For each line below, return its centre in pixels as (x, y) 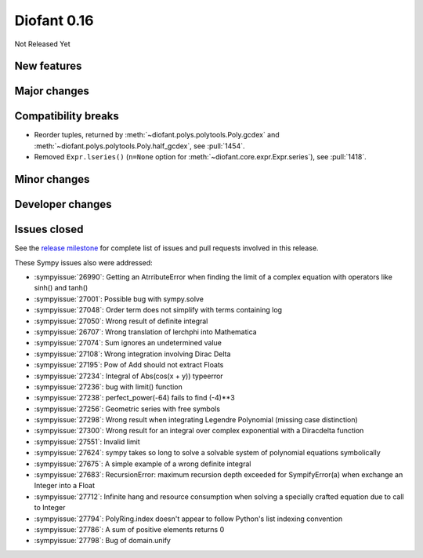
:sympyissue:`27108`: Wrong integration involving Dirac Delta (132, 354)
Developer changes (63, 204)
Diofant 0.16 (54, 20)
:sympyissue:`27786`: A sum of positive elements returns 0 (129, 529)
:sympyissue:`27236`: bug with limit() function (108, 387)
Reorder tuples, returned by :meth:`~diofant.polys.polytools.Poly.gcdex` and (157, 135)
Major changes (52, 91)
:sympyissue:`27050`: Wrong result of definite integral (121, 321)
